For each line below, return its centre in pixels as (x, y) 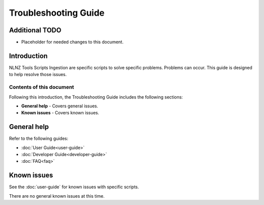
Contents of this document (42, 87)
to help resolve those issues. (38, 75)
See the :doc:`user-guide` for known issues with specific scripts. (74, 187)
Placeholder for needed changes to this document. (72, 42)
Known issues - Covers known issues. (60, 113)
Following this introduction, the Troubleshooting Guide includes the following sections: (96, 97)
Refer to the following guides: (39, 139)
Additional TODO (35, 30)
